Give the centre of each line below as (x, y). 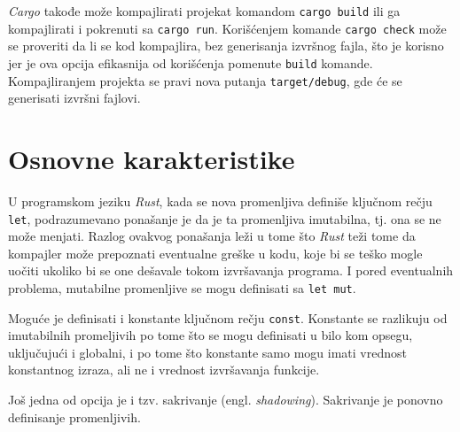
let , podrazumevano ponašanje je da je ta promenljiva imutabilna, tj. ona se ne (225, 218)
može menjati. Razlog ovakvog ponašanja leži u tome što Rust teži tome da (212, 236)
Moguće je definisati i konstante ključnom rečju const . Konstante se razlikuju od (228, 317)
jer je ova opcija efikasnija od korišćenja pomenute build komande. (191, 62)
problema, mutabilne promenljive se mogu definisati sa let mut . (182, 287)
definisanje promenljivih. (74, 417)
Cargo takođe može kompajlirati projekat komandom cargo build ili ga (204, 11)
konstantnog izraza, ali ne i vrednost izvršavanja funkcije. (164, 370)
